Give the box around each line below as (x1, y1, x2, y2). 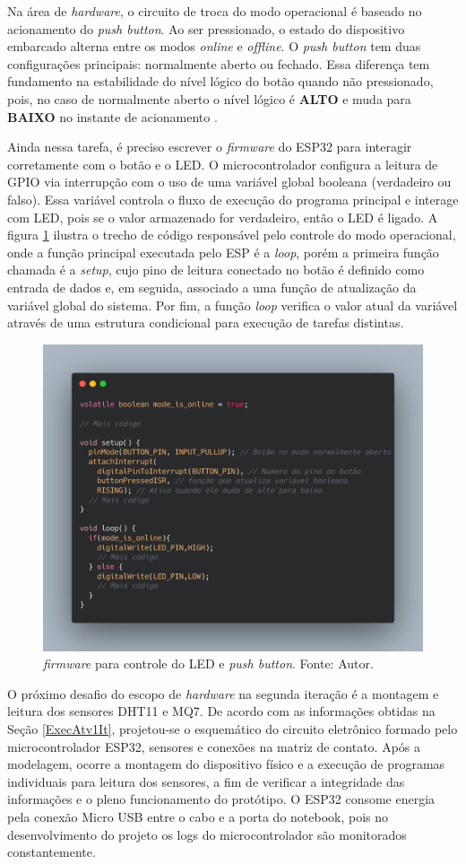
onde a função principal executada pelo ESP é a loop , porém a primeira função (7, 242, 439, 261)
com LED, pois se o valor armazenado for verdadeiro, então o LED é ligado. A (7, 207, 438, 226)
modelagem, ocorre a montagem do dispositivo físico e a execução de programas (7, 755, 445, 773)
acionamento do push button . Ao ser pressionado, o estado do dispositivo (7, 19, 405, 38)
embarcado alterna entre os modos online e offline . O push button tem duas (7, 37, 421, 56)
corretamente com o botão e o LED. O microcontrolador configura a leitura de (7, 154, 438, 173)
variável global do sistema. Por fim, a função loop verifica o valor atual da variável (7, 295, 458, 314)
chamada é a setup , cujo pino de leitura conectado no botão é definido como (7, 260, 425, 279)
